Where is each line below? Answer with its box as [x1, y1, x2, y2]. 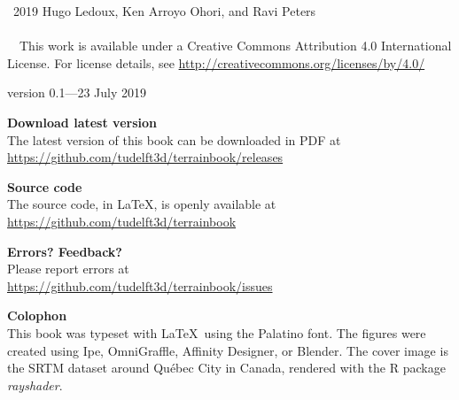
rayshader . [7, 375, 63, 394]
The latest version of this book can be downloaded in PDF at [7, 130, 341, 149]
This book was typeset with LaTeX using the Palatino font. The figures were [7, 323, 426, 342]
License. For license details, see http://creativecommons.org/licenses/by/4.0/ [7, 53, 425, 72]
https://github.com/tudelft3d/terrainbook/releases [7, 148, 284, 166]
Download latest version [7, 112, 157, 131]
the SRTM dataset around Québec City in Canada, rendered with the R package [7, 358, 446, 377]
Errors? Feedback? [7, 242, 122, 260]
